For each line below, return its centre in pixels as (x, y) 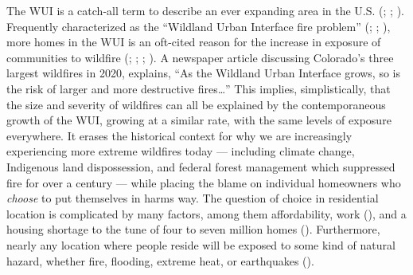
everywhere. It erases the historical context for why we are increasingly (179, 135)
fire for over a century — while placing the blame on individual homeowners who (204, 182)
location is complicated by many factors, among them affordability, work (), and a (206, 213)
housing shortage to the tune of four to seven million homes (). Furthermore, (193, 229)
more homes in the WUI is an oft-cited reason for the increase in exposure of (194, 42)
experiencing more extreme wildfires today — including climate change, (181, 151)
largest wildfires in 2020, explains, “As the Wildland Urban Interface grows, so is (204, 73)
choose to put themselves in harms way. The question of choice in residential (193, 198)
